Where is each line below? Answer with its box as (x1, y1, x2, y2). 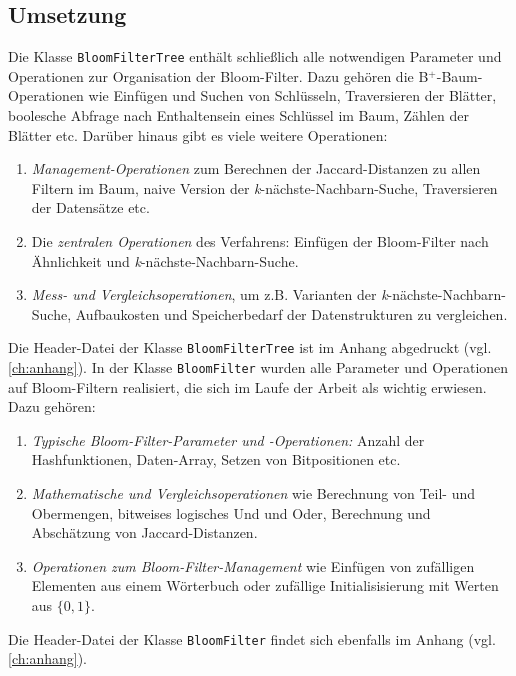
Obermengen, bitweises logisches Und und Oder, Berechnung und (31, 502, 431, 523)
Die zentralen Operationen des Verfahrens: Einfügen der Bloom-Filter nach (31, 231, 489, 252)
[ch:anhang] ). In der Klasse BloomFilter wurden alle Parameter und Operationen (8, 357, 509, 378)
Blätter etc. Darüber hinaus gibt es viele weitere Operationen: (8, 124, 388, 145)
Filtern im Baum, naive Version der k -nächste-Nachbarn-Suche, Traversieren (31, 177, 498, 198)
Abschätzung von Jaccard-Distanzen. (31, 522, 258, 543)
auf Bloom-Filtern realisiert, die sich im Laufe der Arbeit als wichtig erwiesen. (8, 376, 487, 397)
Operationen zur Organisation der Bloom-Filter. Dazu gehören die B (8, 65, 429, 86)
